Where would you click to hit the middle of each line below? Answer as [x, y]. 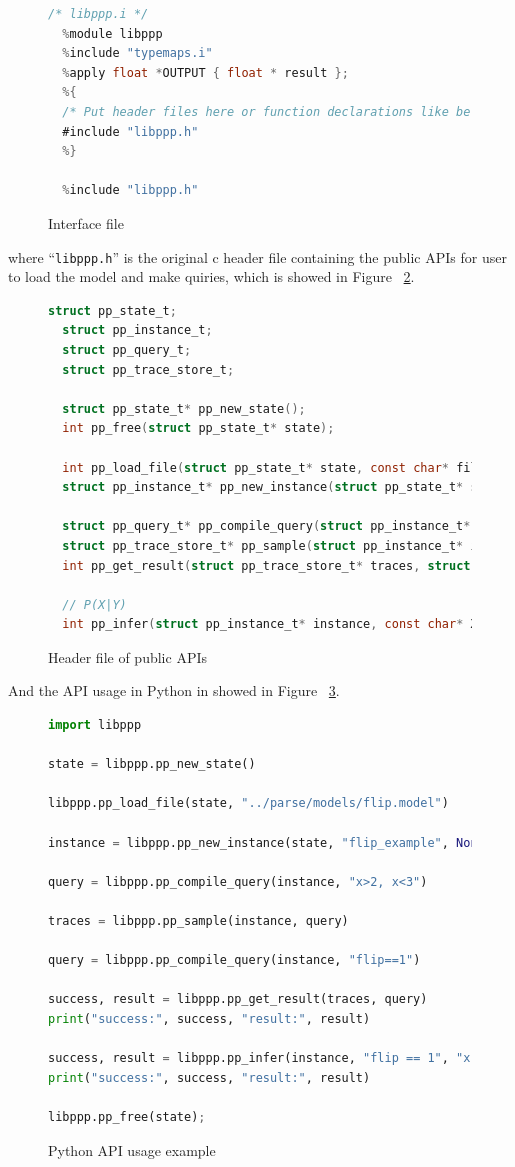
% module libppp [112, 33]
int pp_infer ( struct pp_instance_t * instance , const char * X [270, 624]
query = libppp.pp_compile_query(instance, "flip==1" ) [234, 960]
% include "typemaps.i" [137, 53]
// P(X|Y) [94, 604]
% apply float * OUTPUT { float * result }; [205, 72]
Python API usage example [132, 1149]
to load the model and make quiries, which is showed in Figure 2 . [211, 276]
